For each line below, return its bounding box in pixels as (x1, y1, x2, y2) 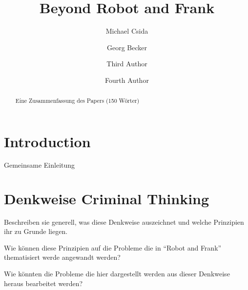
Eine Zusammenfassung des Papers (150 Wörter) (15, 97, 140, 105)
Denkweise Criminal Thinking (4, 188, 209, 208)
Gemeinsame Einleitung (4, 159, 75, 170)
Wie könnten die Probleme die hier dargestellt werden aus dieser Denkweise (4, 268, 230, 278)
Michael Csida (105, 26, 148, 36)
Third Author (106, 58, 147, 69)
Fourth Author (105, 75, 149, 85)
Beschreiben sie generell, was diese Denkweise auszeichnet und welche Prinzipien (4, 216, 244, 227)
